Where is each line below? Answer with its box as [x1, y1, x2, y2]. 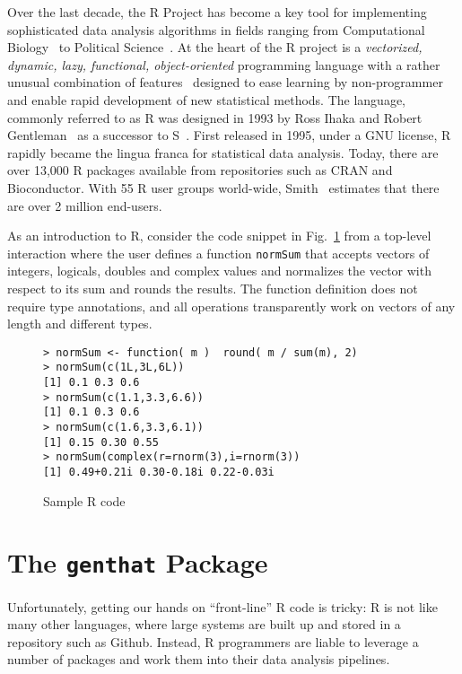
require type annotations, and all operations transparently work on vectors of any [7, 296, 456, 315]
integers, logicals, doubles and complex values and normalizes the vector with [7, 261, 431, 280]
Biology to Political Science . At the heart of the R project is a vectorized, [7, 38, 423, 57]
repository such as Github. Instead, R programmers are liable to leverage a [7, 632, 419, 651]
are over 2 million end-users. [7, 196, 162, 214]
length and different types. [7, 314, 153, 333]
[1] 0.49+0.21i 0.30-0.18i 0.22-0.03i [43, 466, 275, 478]
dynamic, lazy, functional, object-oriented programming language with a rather [7, 55, 440, 74]
